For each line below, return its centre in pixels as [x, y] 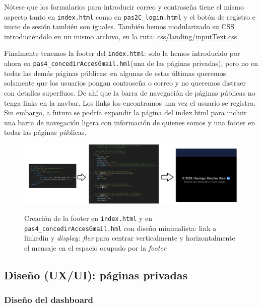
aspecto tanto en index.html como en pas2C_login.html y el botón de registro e [130, 16]
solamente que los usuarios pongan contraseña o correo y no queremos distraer [125, 83]
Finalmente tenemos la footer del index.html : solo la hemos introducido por [122, 53]
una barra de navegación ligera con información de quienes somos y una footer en [130, 122]
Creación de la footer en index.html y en [88, 218]
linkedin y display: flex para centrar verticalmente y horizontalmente [130, 238]
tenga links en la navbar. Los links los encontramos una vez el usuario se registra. [130, 102]
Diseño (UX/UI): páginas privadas [96, 275]
